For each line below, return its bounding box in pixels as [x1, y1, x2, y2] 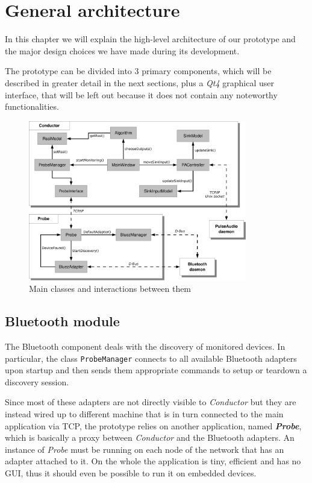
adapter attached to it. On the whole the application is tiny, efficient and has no [5, 455, 301, 467]
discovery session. [5, 375, 69, 388]
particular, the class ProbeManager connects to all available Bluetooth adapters [5, 352, 297, 364]
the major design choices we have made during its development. [5, 44, 240, 57]
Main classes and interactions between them [29, 282, 192, 295]
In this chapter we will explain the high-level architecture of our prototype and [5, 33, 296, 45]
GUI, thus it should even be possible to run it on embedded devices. [5, 467, 257, 479]
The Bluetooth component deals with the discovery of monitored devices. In [5, 340, 285, 353]
